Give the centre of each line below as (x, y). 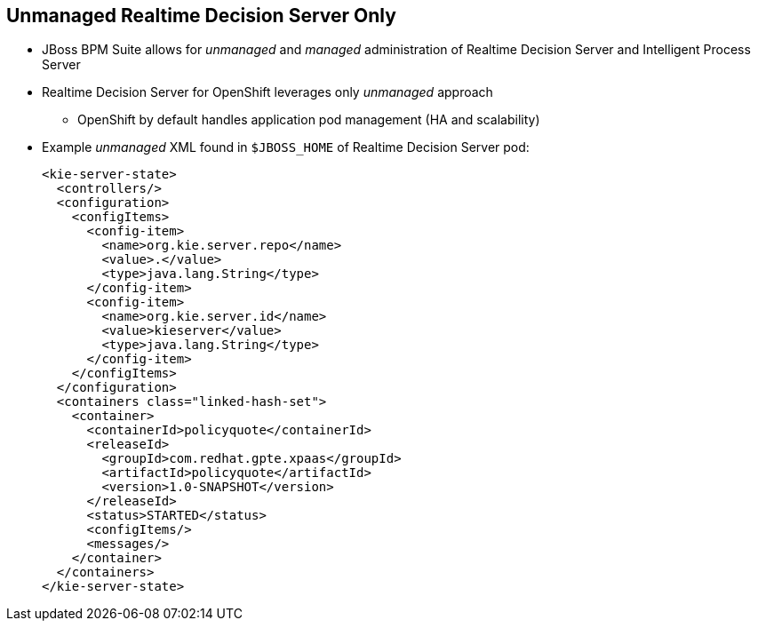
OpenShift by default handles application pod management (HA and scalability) (309, 120)
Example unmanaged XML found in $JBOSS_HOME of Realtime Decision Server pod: (286, 147)
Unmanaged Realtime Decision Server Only (201, 16)
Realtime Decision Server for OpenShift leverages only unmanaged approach (267, 92)
